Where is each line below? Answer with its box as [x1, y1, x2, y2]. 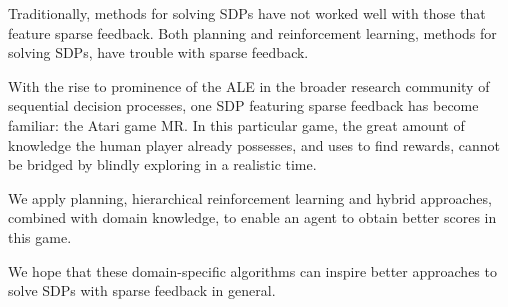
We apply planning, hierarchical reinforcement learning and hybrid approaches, [8, 187, 492, 208]
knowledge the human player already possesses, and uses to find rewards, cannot [8, 134, 500, 155]
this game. [8, 226, 72, 247]
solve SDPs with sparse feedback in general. [8, 280, 276, 301]
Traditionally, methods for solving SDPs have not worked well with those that [8, 3, 486, 23]
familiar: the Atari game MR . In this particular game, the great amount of [8, 114, 465, 135]
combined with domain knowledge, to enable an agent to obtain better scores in [8, 207, 497, 228]
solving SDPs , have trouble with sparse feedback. [8, 42, 309, 63]
